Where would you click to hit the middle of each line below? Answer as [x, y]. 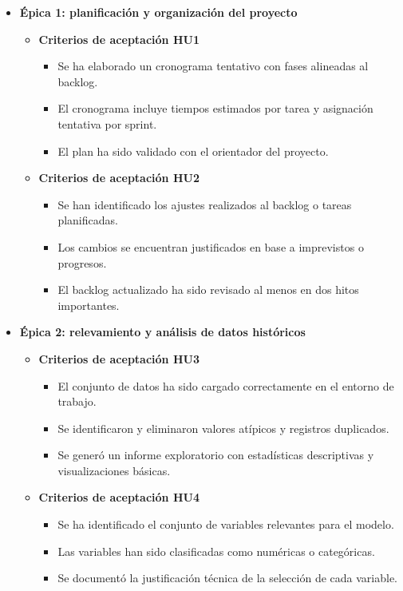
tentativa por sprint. [107, 123]
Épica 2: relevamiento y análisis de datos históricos [162, 332]
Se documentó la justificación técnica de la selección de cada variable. [227, 578]
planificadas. [88, 220]
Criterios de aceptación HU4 [119, 497]
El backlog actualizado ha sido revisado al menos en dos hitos [208, 290]
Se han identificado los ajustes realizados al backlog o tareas [205, 204]
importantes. [89, 305]
